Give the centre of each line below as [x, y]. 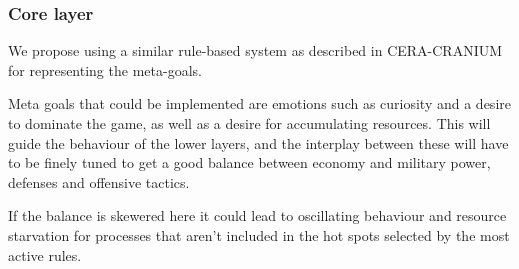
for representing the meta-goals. [105, 69]
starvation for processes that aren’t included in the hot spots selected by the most [259, 234]
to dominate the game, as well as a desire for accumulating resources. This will [249, 123]
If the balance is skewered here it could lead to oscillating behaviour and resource [257, 215]
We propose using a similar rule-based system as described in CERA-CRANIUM [255, 50]
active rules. [45, 254]
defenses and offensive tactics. [99, 181]
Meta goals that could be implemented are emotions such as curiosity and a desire [259, 103]
